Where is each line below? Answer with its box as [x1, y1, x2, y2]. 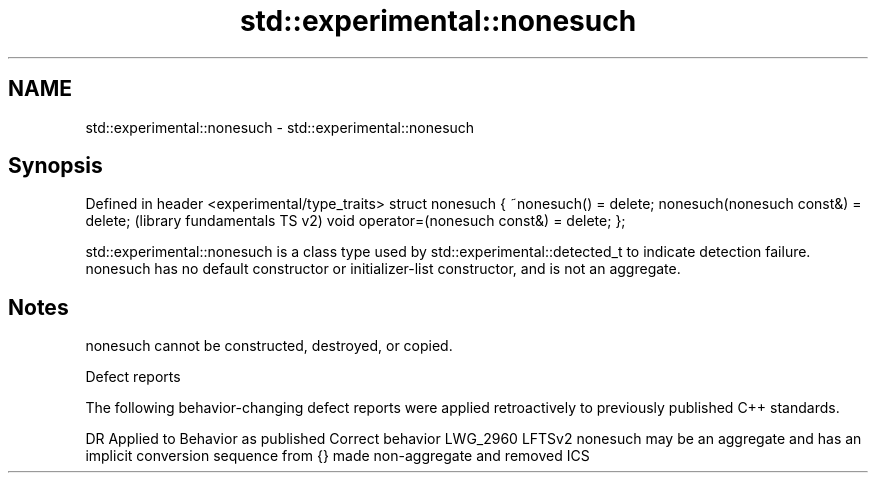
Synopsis [8, 153, 103, 179]
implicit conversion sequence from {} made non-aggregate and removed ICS [85, 447, 590, 465]
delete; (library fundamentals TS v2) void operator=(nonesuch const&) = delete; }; [85, 212, 626, 230]
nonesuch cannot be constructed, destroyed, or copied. [85, 337, 453, 355]
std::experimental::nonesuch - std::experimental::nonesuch [85, 118, 475, 136]
